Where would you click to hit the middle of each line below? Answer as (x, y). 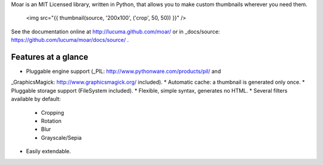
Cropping (53, 112)
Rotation (51, 121)
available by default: (36, 99)
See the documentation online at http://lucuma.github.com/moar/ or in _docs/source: (115, 31)
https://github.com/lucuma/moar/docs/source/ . (70, 40)
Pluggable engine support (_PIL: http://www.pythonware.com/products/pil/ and (124, 71)
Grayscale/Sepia (61, 137)
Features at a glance (50, 57)
